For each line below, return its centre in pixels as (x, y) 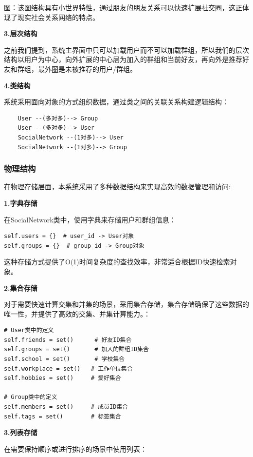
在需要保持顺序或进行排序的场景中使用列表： (75, 448)
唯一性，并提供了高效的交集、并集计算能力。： (77, 313)
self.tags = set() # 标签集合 (63, 416)
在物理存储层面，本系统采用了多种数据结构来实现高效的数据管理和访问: (117, 187)
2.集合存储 (21, 288)
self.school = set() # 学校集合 (64, 359)
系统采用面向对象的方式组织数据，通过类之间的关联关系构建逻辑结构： (116, 102)
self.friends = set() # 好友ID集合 (68, 340)
